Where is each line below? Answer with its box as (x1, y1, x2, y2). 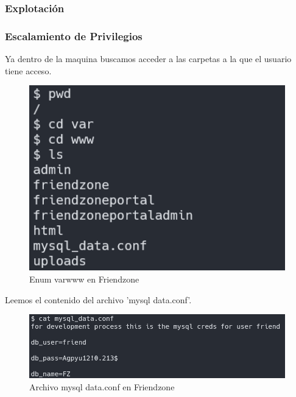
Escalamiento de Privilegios (5, 28, 143, 43)
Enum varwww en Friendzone (29, 272, 139, 285)
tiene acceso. (5, 64, 52, 77)
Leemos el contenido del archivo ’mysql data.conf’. (5, 293, 192, 306)
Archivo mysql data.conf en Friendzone (29, 380, 175, 393)
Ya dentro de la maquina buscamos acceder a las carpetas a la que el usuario (5, 52, 292, 65)
